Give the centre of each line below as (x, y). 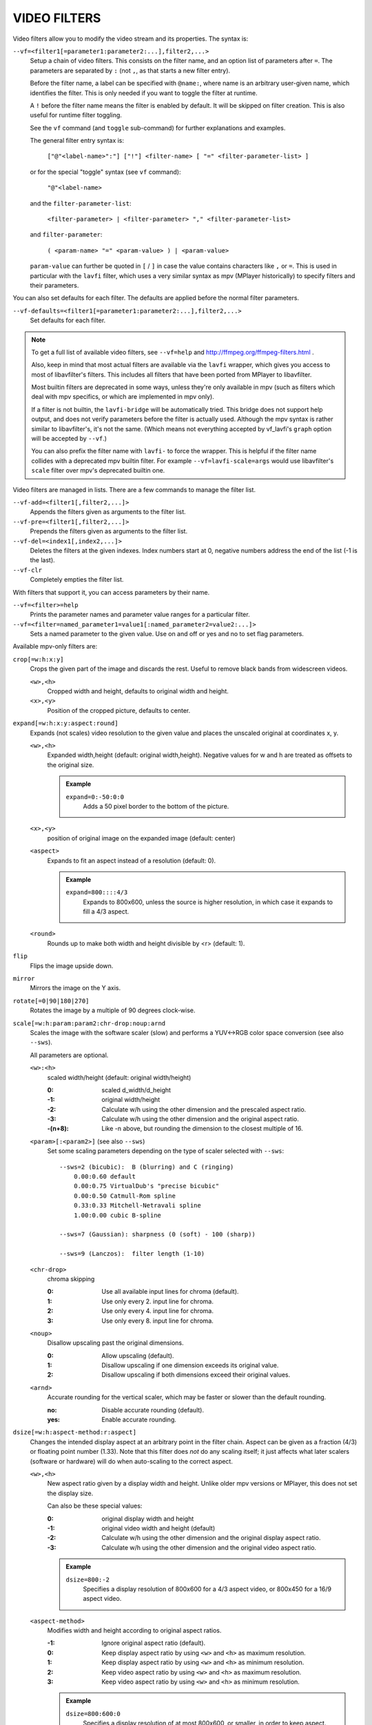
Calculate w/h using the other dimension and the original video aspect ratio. (209, 1547)
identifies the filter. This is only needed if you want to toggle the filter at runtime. (144, 92)
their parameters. (54, 285)
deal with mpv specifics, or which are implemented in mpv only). (123, 397)
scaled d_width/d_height (136, 1090)
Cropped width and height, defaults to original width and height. (138, 691)
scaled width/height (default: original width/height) (119, 1077)
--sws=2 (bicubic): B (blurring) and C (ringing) (147, 1167)
